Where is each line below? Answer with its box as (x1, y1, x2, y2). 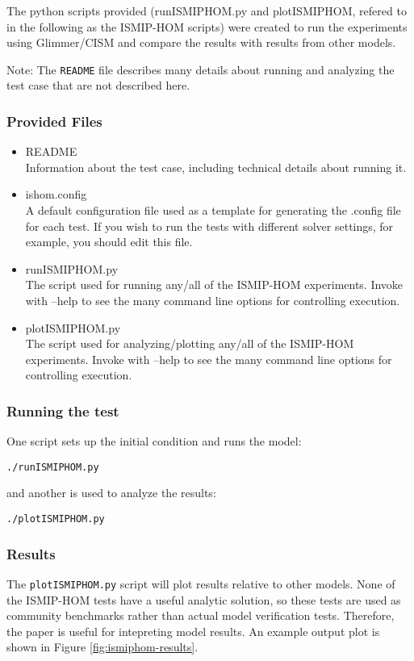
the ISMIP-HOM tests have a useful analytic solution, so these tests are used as (6, 591, 401, 608)
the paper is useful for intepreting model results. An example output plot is (6, 622, 380, 639)
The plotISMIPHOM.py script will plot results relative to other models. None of (6, 575, 395, 592)
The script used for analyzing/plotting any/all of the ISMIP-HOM (25, 335, 354, 352)
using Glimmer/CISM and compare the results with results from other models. (6, 34, 396, 51)
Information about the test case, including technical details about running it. (25, 158, 407, 175)
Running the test (6, 400, 119, 420)
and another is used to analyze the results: (6, 484, 216, 501)
